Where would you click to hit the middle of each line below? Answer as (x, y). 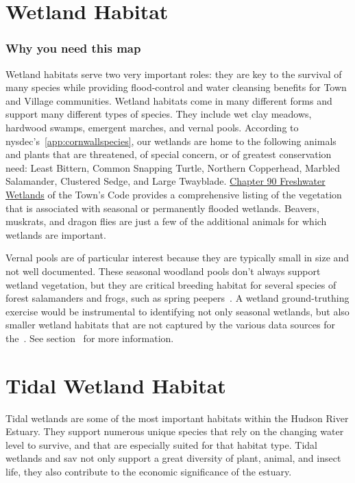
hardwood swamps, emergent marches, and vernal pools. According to (152, 127)
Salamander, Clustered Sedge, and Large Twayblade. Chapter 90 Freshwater (166, 181)
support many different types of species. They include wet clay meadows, (159, 114)
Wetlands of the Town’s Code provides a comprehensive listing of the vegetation (174, 194)
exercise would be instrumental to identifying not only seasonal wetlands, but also (177, 311)
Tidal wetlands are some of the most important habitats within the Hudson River (177, 418)
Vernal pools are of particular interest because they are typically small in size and (177, 258)
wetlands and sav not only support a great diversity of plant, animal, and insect (173, 458)
